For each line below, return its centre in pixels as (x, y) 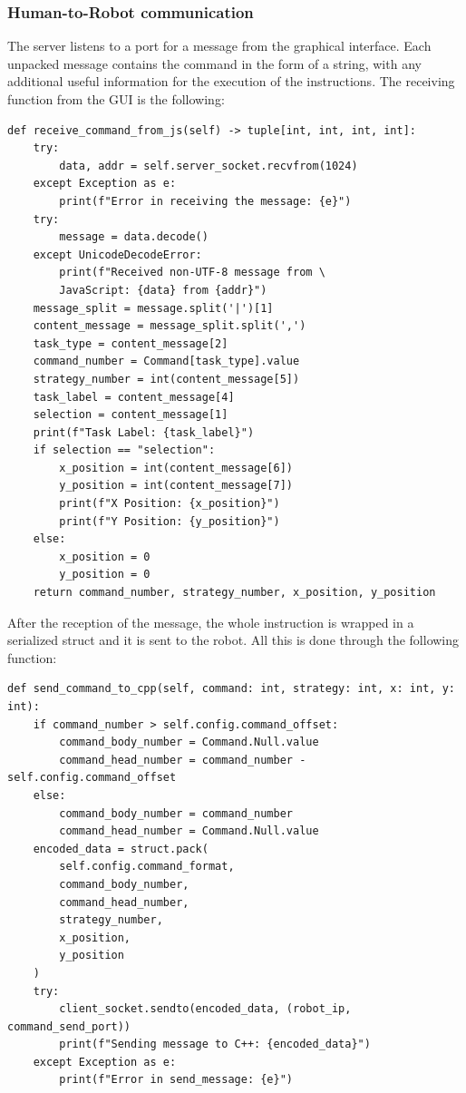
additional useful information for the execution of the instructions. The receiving (231, 81)
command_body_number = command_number (176, 813)
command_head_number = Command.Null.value (189, 831)
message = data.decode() (134, 237)
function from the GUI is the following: (116, 99)
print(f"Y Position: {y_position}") (170, 521)
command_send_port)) (69, 1026)
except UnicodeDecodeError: (117, 254)
